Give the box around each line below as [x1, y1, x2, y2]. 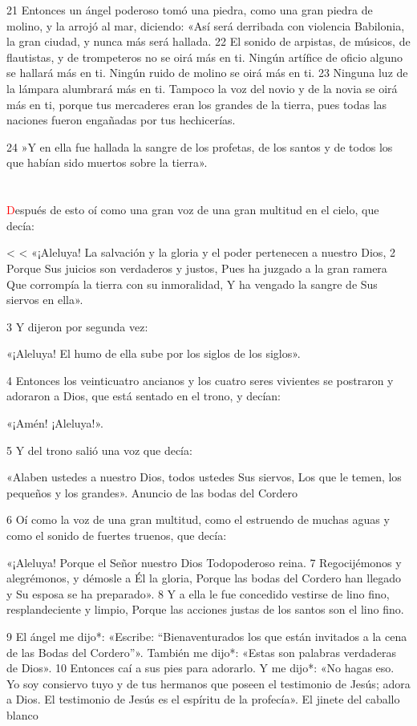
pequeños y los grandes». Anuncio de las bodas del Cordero [6, 484, 298, 501]
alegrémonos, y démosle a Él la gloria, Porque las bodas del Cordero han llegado [6, 570, 402, 586]
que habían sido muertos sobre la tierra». [6, 154, 208, 171]
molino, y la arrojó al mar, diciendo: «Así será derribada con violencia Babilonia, [6, 17, 405, 34]
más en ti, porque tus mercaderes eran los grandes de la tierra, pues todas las [6, 95, 387, 112]
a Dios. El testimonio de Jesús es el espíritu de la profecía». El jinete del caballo [6, 691, 400, 708]
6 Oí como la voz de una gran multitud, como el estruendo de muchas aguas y [6, 511, 390, 528]
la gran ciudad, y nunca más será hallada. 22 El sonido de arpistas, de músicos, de [6, 33, 411, 50]
